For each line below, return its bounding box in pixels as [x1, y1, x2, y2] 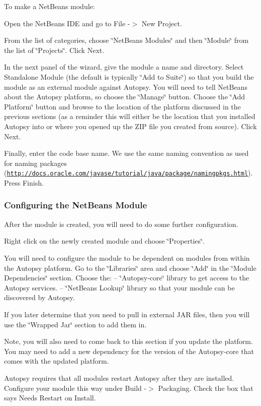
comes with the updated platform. [4, 356, 109, 366]
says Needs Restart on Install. [4, 392, 96, 403]
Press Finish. [4, 177, 44, 188]
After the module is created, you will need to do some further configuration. [4, 218, 238, 229]
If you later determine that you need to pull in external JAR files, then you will [4, 309, 250, 319]
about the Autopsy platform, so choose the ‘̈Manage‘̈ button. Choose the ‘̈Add [4, 91, 245, 102]
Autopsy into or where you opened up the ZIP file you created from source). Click [4, 121, 257, 131]
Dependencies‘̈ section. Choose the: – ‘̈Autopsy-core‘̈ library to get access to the [4, 272, 249, 283]
